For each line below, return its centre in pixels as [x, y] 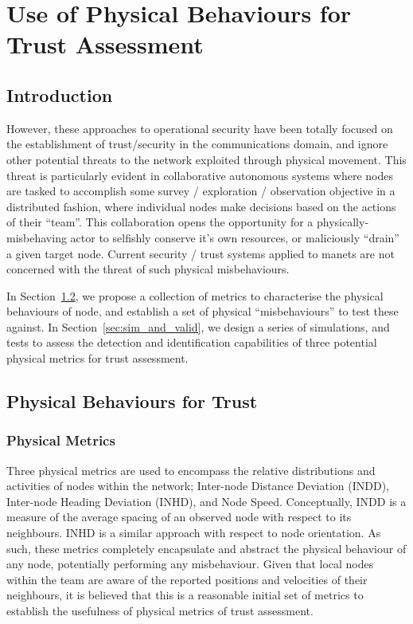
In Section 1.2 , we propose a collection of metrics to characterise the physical [195, 295]
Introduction [60, 94]
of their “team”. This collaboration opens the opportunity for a [160, 222]
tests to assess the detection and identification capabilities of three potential [192, 342]
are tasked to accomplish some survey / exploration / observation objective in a [201, 191]
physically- [343, 222]
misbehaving [37, 237]
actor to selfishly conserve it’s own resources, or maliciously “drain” [235, 237]
